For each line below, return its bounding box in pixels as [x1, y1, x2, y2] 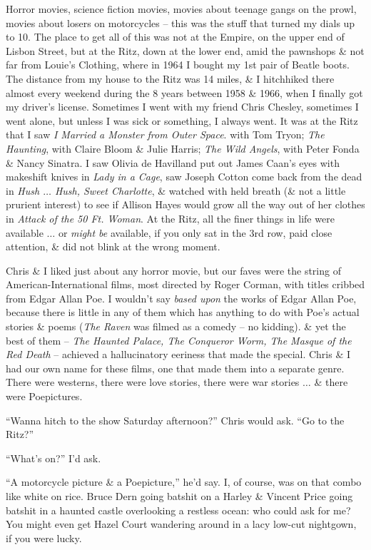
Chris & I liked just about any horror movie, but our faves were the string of [6, 263, 341, 277]
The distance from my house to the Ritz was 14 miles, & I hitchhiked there [6, 71, 335, 86]
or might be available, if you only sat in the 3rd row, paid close [58, 225, 332, 240]
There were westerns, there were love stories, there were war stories [6, 375, 300, 389]
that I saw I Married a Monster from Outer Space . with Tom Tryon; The [6, 127, 325, 142]
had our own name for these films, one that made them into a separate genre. [6, 360, 345, 375]
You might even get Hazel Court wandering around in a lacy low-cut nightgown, [6, 516, 357, 531]
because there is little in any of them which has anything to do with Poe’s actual [6, 305, 360, 320]
